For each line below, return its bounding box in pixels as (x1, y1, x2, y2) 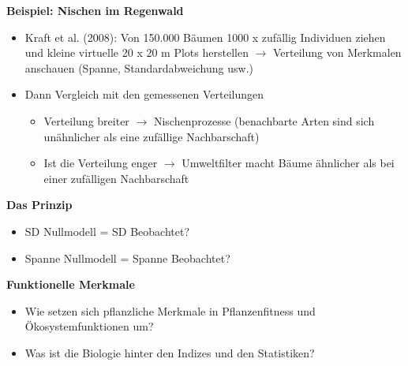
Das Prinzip (6, 196, 73, 213)
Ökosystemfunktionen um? (24, 318, 154, 334)
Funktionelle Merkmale (6, 276, 135, 293)
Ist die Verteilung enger (43, 155, 158, 171)
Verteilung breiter (43, 112, 129, 129)
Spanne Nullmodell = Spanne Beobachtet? (24, 249, 230, 266)
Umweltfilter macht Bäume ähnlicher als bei (182, 155, 395, 171)
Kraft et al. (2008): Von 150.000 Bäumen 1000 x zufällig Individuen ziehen (24, 28, 386, 45)
